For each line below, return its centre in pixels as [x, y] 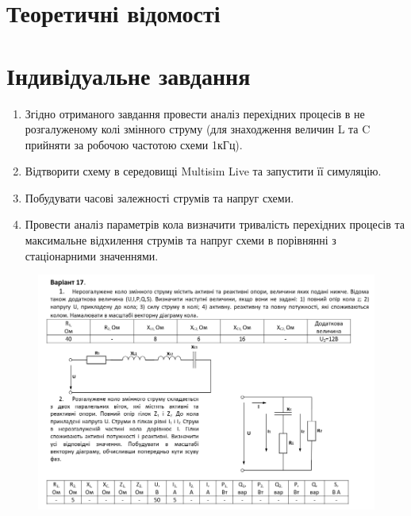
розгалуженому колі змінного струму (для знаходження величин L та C [198, 129]
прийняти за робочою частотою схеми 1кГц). [134, 144]
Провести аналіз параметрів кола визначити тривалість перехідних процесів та [215, 224]
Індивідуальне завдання [129, 75]
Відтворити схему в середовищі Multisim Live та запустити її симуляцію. [203, 171]
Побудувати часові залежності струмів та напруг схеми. [159, 197]
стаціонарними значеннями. [92, 255]
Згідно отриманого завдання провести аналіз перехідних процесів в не [195, 113]
